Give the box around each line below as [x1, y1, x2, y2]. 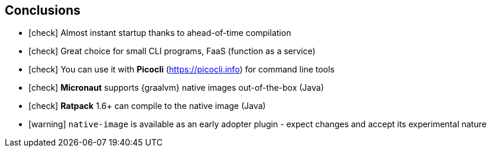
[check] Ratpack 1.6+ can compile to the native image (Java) [28, 101, 266, 111]
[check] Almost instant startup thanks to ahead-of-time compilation [28, 28, 291, 38]
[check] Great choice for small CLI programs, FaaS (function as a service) [28, 46, 316, 57]
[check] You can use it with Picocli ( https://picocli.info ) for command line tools [28, 64, 335, 75]
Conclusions [5, 3, 81, 18]
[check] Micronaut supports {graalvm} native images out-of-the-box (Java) [28, 82, 324, 93]
